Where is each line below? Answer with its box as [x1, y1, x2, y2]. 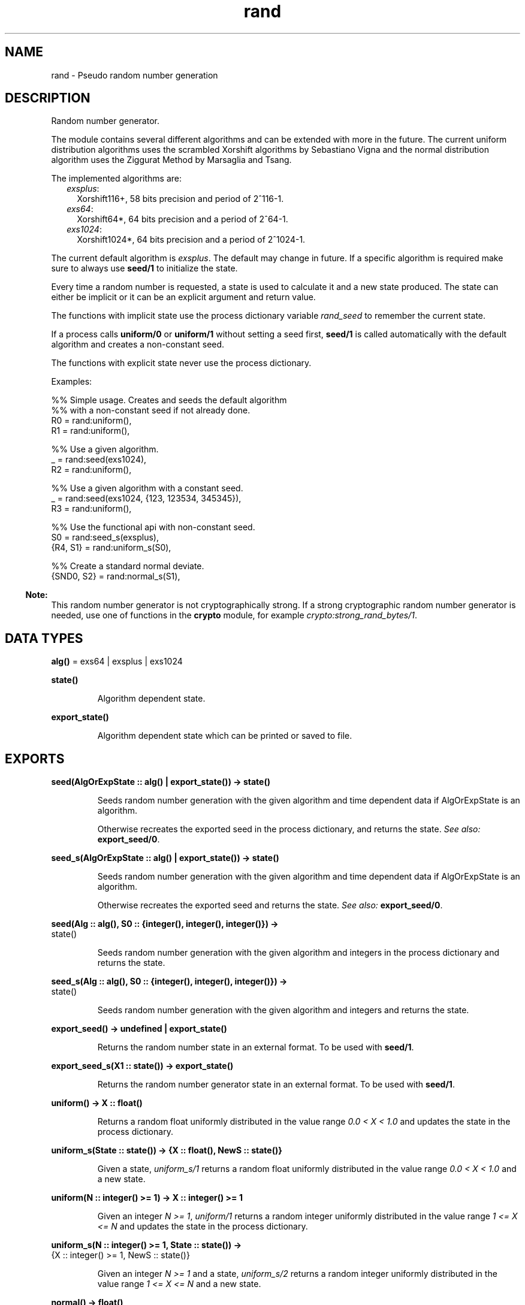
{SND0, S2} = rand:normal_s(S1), [51, 571, 180, 582]
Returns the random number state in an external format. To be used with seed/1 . [97, 1042, 414, 1053]
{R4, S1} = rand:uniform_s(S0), [51, 542, 171, 553]
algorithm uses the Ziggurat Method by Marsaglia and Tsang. [51, 155, 292, 165]
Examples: [51, 376, 92, 387]
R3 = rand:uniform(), [51, 503, 132, 514]
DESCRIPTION [5, 90, 90, 106]
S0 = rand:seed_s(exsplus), [51, 532, 159, 543]
